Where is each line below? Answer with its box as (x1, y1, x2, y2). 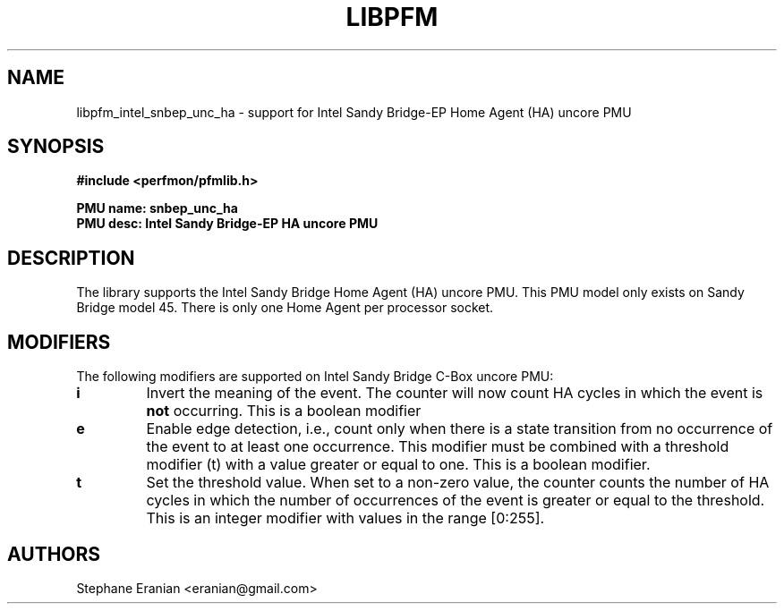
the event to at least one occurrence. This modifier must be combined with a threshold (146, 437, 729, 456)
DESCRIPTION (7, 246, 135, 269)
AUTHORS (7, 542, 101, 565)
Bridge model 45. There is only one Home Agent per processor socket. (76, 300, 494, 316)
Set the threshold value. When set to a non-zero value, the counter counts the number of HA (146, 473, 770, 492)
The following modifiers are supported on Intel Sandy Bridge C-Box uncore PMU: (76, 369, 554, 385)
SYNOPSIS (7, 135, 105, 158)
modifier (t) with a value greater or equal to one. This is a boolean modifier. (146, 455, 651, 474)
